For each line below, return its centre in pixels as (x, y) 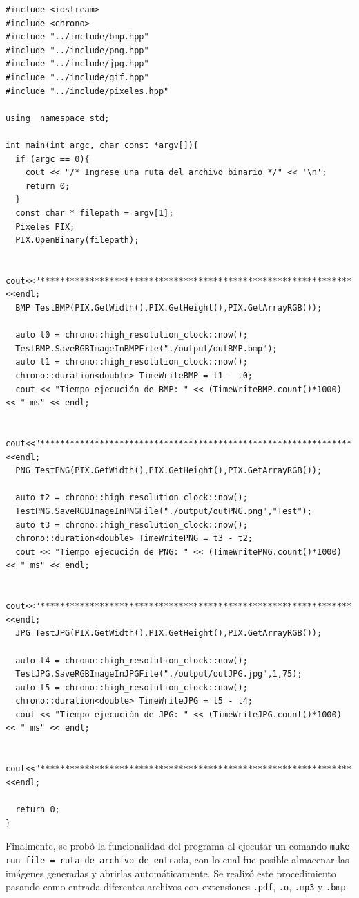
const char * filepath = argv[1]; (95, 213)
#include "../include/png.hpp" (77, 50)
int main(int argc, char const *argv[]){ (102, 145)
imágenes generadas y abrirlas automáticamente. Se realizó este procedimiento (171, 873)
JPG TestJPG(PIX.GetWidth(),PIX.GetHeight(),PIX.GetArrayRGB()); (169, 633)
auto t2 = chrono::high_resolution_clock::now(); (132, 498)
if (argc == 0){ (52, 159)
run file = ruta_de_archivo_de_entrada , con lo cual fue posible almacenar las (177, 859)
